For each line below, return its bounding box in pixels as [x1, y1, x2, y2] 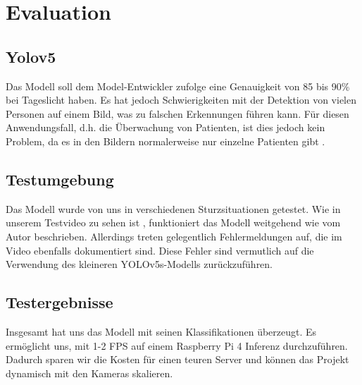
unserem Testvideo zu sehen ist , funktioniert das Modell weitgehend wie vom [6, 215, 341, 230]
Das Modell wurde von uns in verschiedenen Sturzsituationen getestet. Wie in [6, 201, 341, 216]
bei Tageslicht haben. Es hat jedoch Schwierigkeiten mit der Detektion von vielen [6, 92, 357, 107]
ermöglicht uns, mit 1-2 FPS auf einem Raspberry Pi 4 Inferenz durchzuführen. [6, 338, 348, 353]
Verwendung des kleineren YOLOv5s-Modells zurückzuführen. [6, 257, 273, 271]
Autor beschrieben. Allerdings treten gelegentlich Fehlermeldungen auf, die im [6, 228, 342, 243]
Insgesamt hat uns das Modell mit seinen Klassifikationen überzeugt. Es [6, 324, 317, 338]
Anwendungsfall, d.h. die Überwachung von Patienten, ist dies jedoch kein [6, 120, 325, 135]
